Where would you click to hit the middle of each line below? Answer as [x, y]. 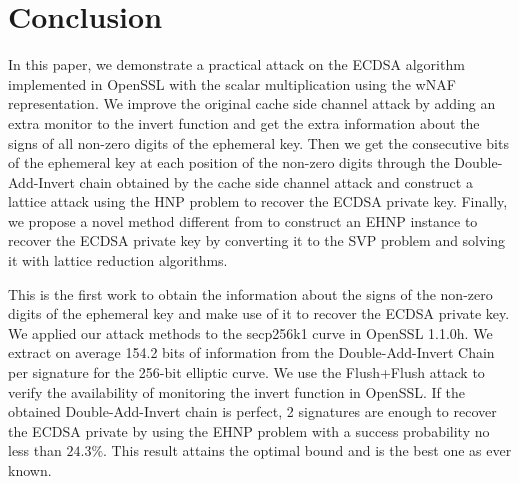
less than [35, 450]
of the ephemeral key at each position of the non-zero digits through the [229, 162]
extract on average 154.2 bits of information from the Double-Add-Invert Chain [251, 352]
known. [30, 470]
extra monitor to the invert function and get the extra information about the [244, 122]
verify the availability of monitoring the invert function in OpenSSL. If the [236, 391]
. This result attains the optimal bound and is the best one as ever [307, 450]
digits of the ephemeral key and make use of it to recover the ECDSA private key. [259, 313]
